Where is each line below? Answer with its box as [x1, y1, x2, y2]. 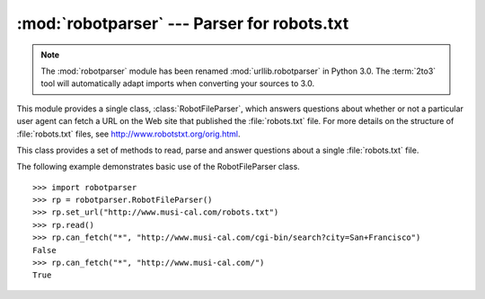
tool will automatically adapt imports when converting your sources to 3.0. [40, 78, 315, 89]
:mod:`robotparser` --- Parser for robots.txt [16, 13, 349, 33]
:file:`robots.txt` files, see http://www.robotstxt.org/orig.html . [16, 128, 241, 139]
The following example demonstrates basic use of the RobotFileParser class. [16, 162, 300, 172]
